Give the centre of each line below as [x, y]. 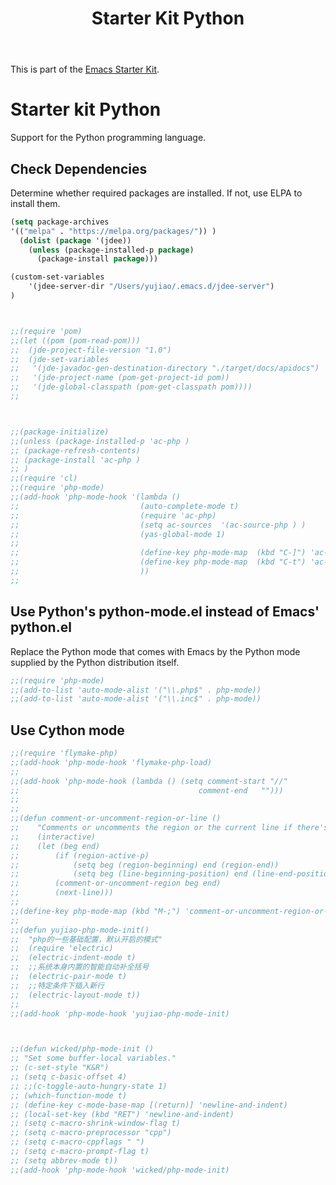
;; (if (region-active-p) [80, 855]
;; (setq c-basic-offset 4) [69, 1077]
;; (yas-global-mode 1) [118, 534]
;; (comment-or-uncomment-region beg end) [116, 883]
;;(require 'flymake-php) [64, 753]
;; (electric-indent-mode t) [73, 958]
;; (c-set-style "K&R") [60, 1068]
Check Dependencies [79, 168]
